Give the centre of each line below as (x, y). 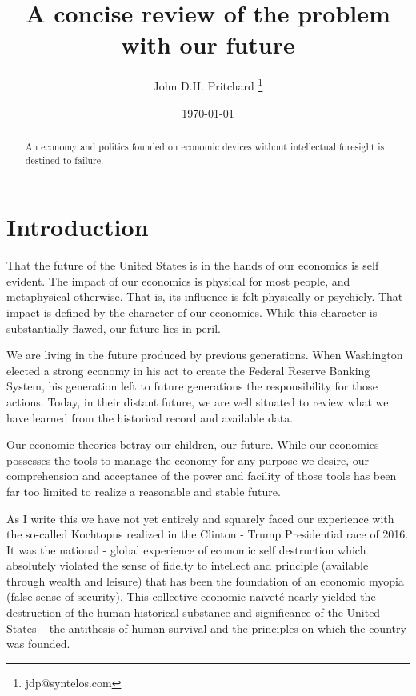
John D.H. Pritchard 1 (208, 84)
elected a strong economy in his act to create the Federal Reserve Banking (188, 370)
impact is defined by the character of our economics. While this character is (192, 312)
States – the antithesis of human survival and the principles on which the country (206, 628)
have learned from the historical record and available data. (150, 417)
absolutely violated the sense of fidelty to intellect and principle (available (188, 565)
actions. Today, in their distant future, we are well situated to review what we (198, 401)
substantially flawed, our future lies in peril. (114, 328)
